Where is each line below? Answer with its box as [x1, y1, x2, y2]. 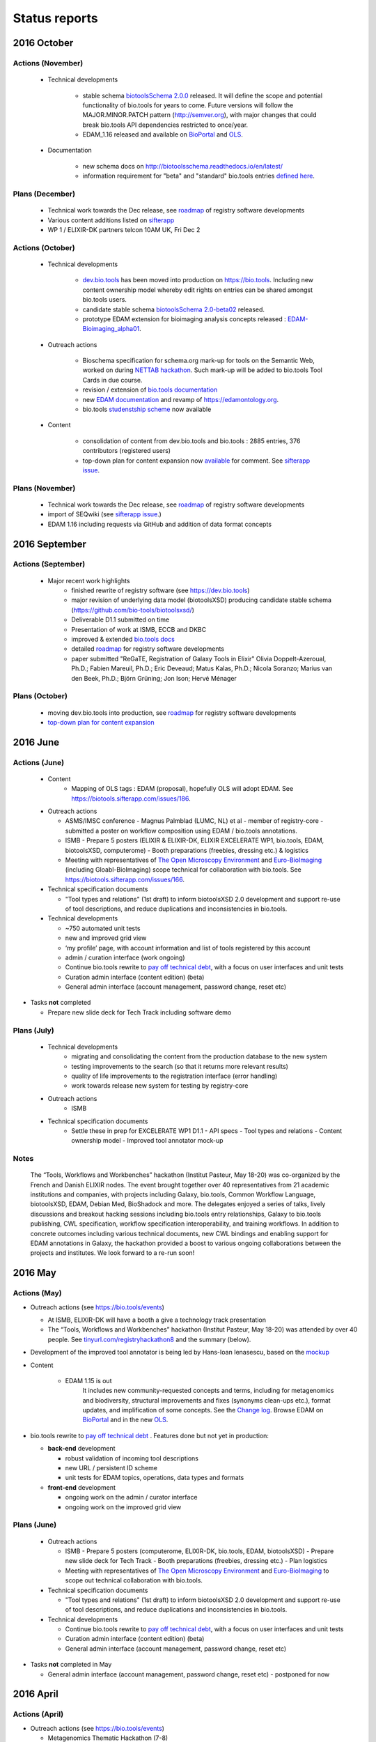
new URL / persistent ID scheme [65, 1464, 158, 1472]
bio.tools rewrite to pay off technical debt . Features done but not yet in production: [30, 1431, 269, 1440]
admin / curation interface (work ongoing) [65, 953, 185, 962]
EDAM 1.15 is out [65, 1376, 112, 1385]
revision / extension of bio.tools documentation [82, 385, 218, 394]
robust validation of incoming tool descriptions [65, 1454, 198, 1463]
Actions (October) [13, 242, 76, 252]
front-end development [47, 1483, 116, 1491]
